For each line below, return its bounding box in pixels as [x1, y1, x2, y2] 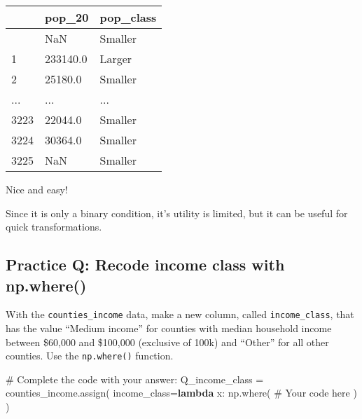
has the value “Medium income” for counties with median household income [6, 321, 332, 336]
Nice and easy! [6, 182, 68, 196]
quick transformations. [6, 219, 102, 234]
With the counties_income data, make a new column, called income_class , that [6, 307, 354, 322]
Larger [99, 50, 132, 67]
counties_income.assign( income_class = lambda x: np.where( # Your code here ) [6, 385, 357, 400]
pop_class [99, 9, 157, 25]
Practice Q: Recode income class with [6, 254, 285, 275]
